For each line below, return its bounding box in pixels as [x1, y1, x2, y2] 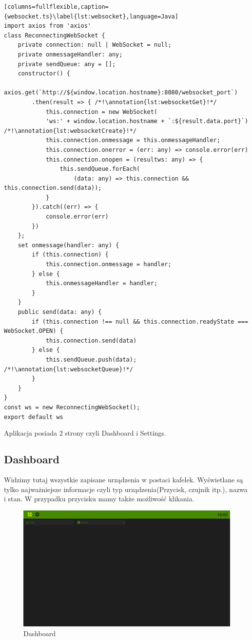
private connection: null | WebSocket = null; [18, 41, 172, 49]
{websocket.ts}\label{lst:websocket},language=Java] [4, 13, 178, 20]
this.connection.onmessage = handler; [45, 261, 172, 268]
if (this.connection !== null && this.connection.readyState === [32, 318, 249, 325]
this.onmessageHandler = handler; [45, 280, 157, 287]
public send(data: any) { [18, 309, 102, 315]
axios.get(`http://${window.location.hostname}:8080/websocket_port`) [4, 89, 238, 96]
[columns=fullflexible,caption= [4, 3, 109, 10]
